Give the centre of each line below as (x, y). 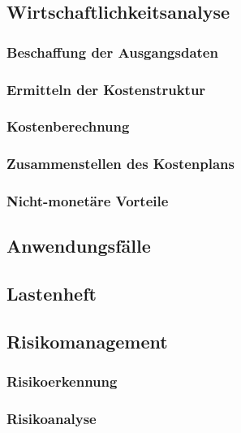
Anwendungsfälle (79, 246)
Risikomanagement (87, 341)
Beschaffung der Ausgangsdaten (112, 52)
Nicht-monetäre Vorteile (88, 201)
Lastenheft (52, 294)
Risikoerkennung (62, 381)
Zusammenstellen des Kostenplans (120, 164)
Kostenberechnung (68, 126)
